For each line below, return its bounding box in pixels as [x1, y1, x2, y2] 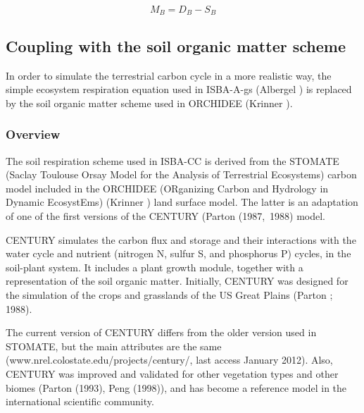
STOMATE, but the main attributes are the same [6, 338, 222, 353]
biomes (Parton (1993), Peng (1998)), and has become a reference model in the [6, 380, 347, 395]
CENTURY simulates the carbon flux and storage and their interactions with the [6, 232, 356, 247]
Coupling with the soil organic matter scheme [6, 35, 346, 56]
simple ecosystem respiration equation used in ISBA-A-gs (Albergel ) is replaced [6, 82, 352, 97]
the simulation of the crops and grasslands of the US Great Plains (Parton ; [6, 288, 333, 302]
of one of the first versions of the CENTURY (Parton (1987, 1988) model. [6, 209, 325, 223]
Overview [6, 125, 61, 143]
